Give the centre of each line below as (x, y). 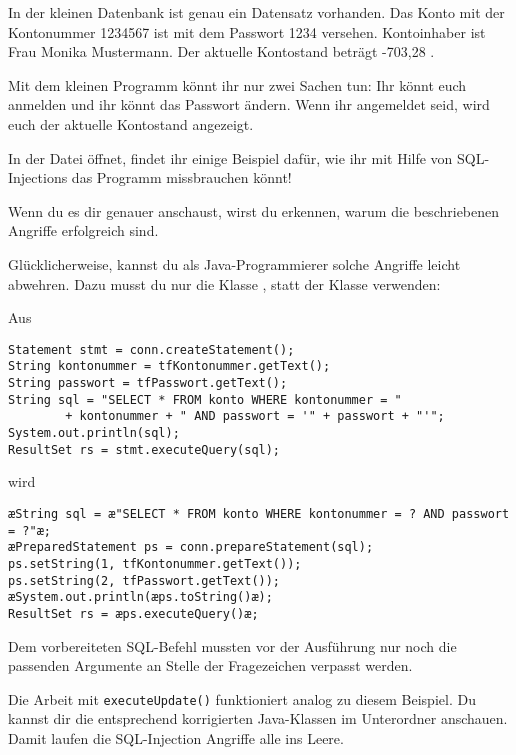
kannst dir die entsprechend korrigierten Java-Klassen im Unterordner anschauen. (258, 718)
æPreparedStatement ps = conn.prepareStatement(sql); (191, 547)
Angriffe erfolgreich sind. (83, 230)
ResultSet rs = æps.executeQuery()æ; (133, 613)
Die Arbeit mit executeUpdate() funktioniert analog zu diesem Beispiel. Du (242, 698)
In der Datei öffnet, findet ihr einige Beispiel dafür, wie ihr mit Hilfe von (230, 157)
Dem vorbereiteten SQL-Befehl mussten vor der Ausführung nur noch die (232, 645)
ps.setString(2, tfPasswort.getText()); (144, 580)
